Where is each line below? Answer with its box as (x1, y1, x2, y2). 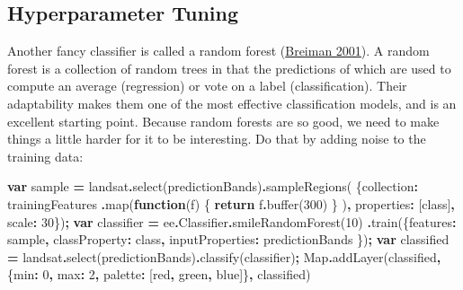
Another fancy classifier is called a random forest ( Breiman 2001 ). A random (7, 41, 430, 60)
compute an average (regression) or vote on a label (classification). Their (7, 76, 407, 95)
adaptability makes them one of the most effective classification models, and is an (7, 93, 457, 112)
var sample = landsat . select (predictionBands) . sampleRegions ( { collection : (7, 177, 418, 196)
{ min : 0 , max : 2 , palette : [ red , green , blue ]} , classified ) (7, 265, 311, 284)
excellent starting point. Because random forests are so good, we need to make (7, 111, 440, 130)
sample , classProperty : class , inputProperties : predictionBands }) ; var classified (7, 230, 450, 249)
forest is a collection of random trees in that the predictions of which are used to (7, 58, 451, 77)
